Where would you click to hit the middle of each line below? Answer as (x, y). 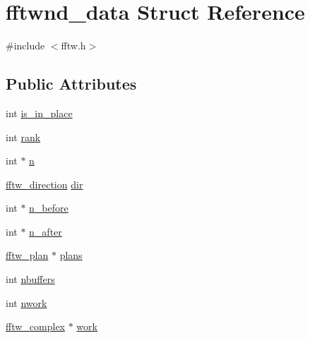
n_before (49, 208)
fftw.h (73, 46)
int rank (23, 137)
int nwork (26, 302)
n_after (46, 231)
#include (25, 46)
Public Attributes (71, 84)
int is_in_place (39, 113)
